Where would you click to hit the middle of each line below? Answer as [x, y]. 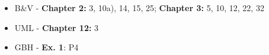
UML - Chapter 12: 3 [57, 27]
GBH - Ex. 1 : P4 [47, 47]
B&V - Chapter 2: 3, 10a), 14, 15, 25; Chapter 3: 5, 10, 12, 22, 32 [139, 8]
